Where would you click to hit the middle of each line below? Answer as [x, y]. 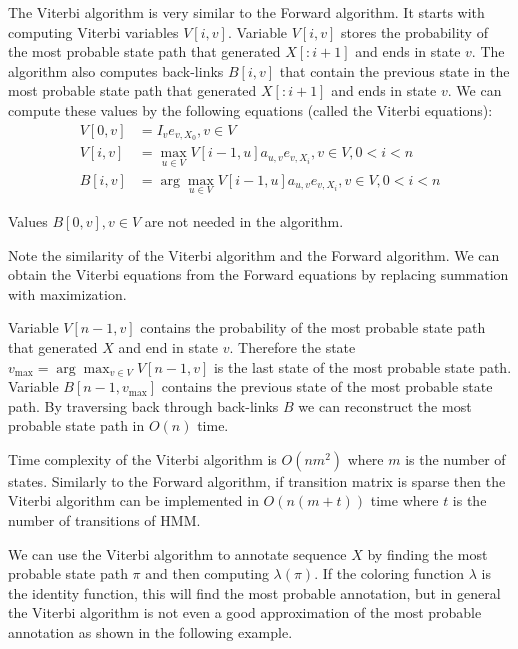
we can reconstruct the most [385, 405]
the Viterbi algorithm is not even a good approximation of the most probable [245, 612]
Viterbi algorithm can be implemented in [133, 500]
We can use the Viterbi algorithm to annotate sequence [177, 553]
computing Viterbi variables [93, 31]
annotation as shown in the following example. [150, 632]
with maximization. [67, 293]
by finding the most [427, 553]
